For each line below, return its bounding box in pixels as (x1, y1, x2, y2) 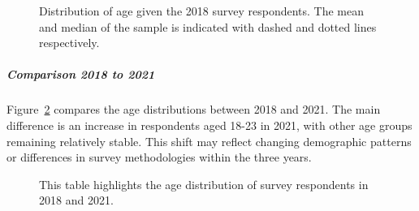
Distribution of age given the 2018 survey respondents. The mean (39, 2, 365, 19)
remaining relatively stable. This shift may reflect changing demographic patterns (6, 132, 412, 149)
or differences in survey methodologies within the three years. (6, 149, 312, 166)
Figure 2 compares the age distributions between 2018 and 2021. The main (6, 101, 381, 118)
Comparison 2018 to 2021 (6, 66, 155, 83)
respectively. (39, 34, 100, 51)
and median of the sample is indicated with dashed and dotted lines (39, 18, 377, 35)
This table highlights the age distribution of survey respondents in (39, 175, 369, 192)
